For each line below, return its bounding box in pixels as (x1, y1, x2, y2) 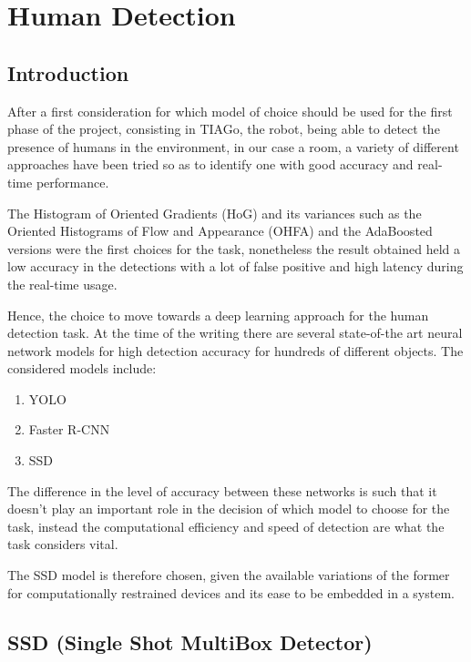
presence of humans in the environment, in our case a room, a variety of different (7, 137, 459, 156)
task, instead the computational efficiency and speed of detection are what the (7, 516, 445, 535)
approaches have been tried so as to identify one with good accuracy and (7, 155, 414, 174)
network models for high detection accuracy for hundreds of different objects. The (7, 341, 464, 360)
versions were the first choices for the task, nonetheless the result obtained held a (7, 239, 460, 258)
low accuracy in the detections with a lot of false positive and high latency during (7, 257, 464, 276)
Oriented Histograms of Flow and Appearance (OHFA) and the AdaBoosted (7, 221, 433, 240)
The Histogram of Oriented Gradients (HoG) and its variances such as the (7, 203, 422, 222)
